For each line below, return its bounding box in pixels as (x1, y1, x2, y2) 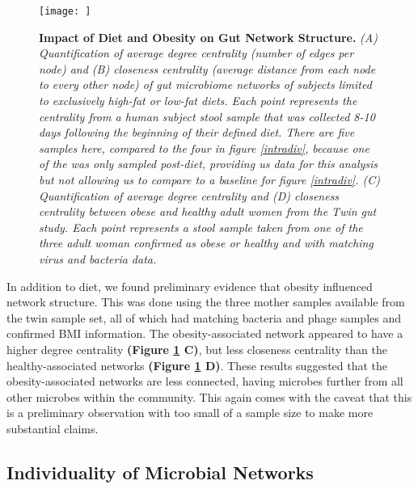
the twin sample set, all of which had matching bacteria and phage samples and (6, 309, 401, 326)
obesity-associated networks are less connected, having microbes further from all (6, 373, 403, 390)
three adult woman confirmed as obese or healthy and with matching (39, 234, 374, 251)
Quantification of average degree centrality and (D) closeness (39, 187, 340, 204)
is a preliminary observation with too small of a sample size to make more (6, 404, 374, 421)
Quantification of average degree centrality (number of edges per (39, 44, 354, 61)
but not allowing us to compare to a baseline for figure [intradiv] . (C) (39, 171, 380, 188)
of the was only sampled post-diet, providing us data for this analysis (39, 155, 378, 172)
